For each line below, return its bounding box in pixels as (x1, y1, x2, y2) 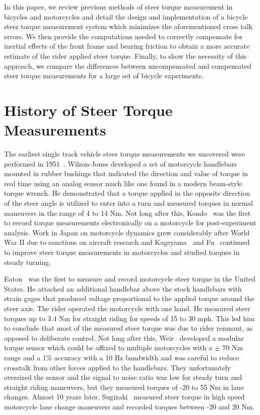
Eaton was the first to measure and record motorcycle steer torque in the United (4, 273, 255, 284)
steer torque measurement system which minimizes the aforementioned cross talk (4, 21, 252, 32)
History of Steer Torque (4, 99, 173, 120)
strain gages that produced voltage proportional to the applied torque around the (4, 293, 254, 304)
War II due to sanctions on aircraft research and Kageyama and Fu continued (4, 237, 250, 247)
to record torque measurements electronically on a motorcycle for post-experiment (4, 217, 256, 228)
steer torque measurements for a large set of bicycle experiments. (4, 70, 204, 81)
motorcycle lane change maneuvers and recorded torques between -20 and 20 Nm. (4, 401, 255, 411)
